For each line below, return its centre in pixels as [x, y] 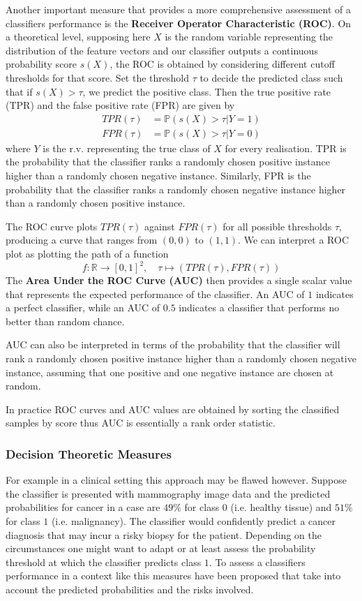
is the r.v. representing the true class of [127, 148]
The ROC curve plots [52, 226]
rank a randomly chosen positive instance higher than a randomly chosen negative [181, 358]
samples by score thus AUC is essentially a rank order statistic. [141, 423]
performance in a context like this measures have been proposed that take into [173, 576]
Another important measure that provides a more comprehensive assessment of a [178, 9]
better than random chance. [65, 321]
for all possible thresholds [277, 226]
